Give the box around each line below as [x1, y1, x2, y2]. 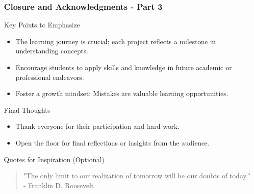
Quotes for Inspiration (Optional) [4, 154, 104, 164]
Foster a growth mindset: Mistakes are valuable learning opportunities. [15, 88, 229, 98]
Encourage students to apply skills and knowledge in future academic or [15, 62, 232, 72]
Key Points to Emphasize [4, 20, 80, 30]
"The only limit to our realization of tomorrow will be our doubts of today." [23, 170, 251, 181]
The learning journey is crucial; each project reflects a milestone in [15, 36, 216, 46]
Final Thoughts [4, 104, 51, 115]
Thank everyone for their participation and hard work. [15, 121, 179, 131]
